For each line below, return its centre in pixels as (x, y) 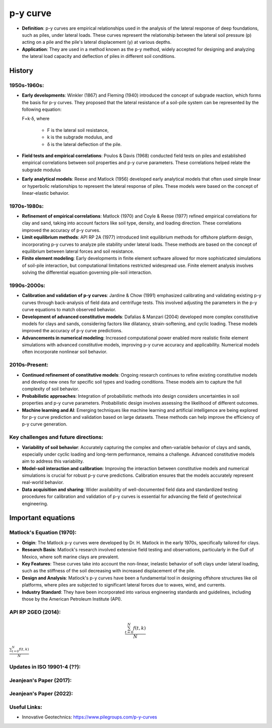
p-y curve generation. (45, 424)
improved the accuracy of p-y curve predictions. (72, 331)
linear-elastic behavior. (46, 193)
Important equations (42, 518)
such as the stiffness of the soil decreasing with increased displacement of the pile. (109, 571)
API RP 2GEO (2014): (35, 612)
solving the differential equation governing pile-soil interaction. (87, 272)
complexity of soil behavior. (50, 389)
